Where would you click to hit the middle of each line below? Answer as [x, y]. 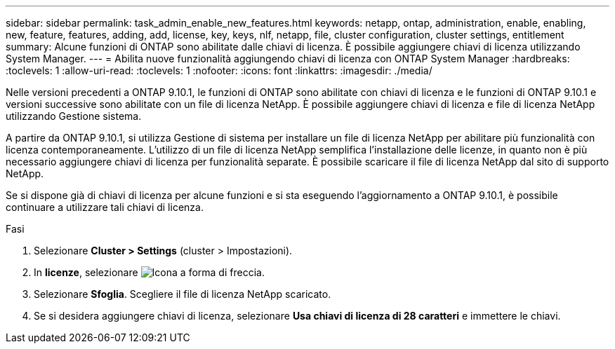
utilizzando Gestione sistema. [74, 116]
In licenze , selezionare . [149, 272]
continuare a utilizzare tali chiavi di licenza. [105, 207]
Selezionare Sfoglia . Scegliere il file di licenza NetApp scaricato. [183, 294]
